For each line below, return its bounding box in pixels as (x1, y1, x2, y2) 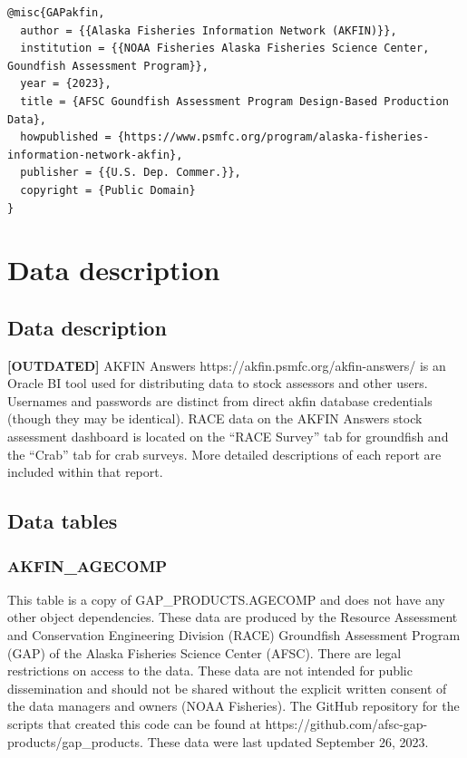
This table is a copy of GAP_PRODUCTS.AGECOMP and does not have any (7, 589, 445, 608)
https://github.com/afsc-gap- (265, 714, 428, 734)
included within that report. (7, 462, 163, 481)
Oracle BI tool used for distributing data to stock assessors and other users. (7, 374, 428, 393)
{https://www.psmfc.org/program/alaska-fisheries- (117, 131, 430, 144)
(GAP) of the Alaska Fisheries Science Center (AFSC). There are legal (7, 643, 402, 662)
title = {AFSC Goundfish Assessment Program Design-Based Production (20, 94, 449, 108)
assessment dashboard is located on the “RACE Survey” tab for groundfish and (7, 427, 449, 446)
